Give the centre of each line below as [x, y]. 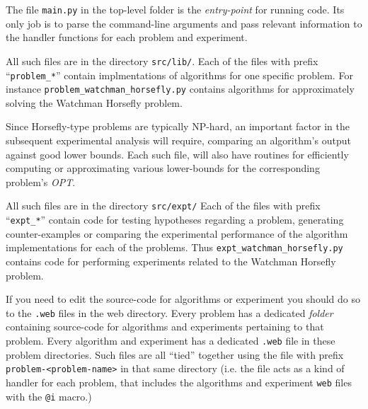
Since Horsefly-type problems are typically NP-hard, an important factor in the [178, 126]
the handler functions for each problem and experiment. [127, 37]
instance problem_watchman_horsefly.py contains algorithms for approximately [180, 89]
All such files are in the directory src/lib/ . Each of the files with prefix [162, 61]
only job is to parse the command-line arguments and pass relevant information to [184, 23]
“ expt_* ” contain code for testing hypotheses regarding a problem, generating [175, 220]
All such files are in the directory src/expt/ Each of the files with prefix [163, 206]
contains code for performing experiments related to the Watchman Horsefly [171, 261]
